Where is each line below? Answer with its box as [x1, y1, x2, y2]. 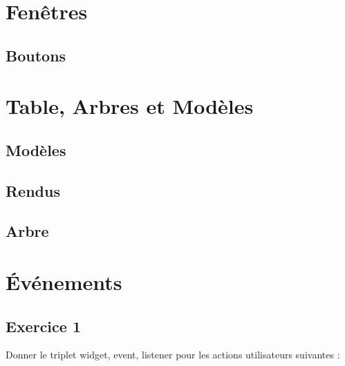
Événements [6, 268, 122, 296]
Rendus [6, 180, 60, 201]
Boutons [6, 44, 66, 66]
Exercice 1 [6, 315, 81, 336]
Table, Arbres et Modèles [6, 92, 254, 120]
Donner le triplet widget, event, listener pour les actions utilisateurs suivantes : [6, 347, 340, 362]
